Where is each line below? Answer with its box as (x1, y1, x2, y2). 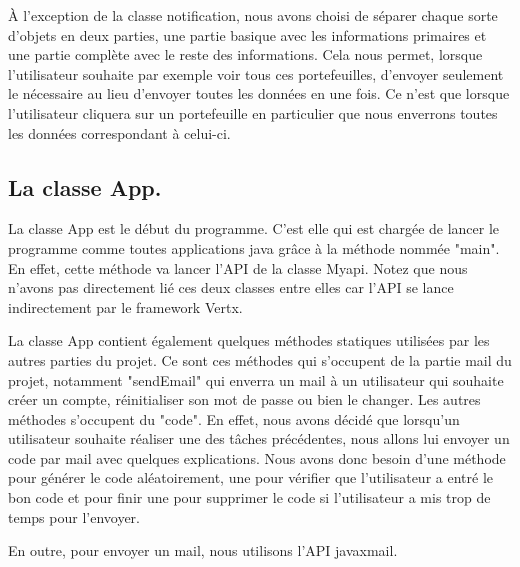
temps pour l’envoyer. (8, 506, 140, 527)
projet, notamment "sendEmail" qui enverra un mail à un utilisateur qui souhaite (8, 369, 504, 390)
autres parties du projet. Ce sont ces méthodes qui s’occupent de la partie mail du (8, 349, 512, 370)
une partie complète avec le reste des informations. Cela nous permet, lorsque (8, 44, 483, 65)
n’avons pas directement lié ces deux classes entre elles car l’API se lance (8, 277, 454, 298)
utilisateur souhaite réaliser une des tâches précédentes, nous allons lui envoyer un (8, 428, 510, 449)
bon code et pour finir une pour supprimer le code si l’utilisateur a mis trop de (8, 487, 491, 508)
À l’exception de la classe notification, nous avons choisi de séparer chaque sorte (8, 5, 498, 25)
